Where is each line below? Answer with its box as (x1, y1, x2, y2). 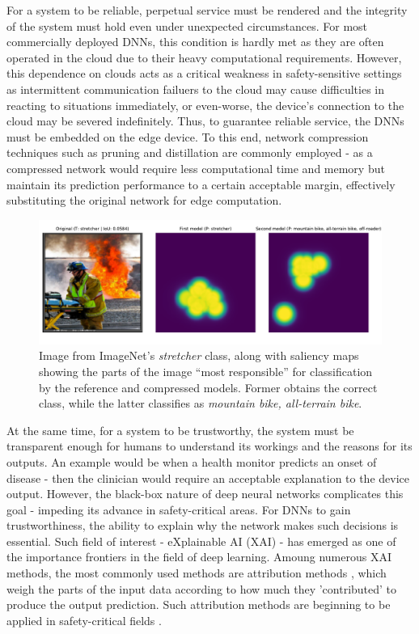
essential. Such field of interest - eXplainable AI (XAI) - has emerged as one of (6, 532, 396, 549)
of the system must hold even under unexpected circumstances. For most (6, 17, 368, 34)
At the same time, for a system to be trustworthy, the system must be (6, 421, 354, 438)
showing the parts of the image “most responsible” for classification (39, 362, 373, 379)
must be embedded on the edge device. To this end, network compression (6, 128, 369, 145)
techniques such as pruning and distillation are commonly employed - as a (6, 144, 373, 161)
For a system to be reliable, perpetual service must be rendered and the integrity (6, 2, 408, 18)
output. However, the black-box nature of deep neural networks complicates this (6, 485, 404, 502)
